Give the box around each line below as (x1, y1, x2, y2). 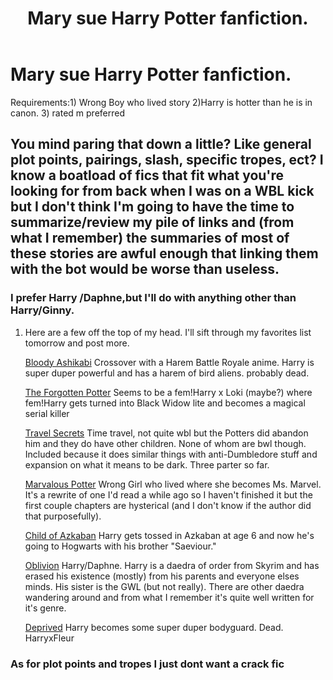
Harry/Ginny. (10, 303, 75, 317)
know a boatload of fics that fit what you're (10, 167, 285, 184)
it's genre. (24, 602, 67, 614)
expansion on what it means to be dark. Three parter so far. (24, 458, 270, 471)
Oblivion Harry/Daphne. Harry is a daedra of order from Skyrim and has (24, 559, 320, 571)
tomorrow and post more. (24, 337, 130, 349)
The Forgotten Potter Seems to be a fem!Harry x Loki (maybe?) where (24, 386, 313, 398)
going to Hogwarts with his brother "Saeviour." (24, 540, 217, 552)
